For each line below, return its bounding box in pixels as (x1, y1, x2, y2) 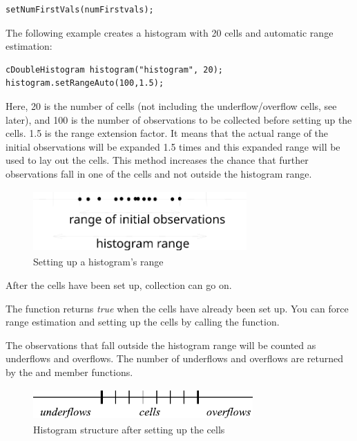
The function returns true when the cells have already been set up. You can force (6, 301, 349, 315)
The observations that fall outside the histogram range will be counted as (6, 337, 316, 352)
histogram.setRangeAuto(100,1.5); (6, 78, 164, 88)
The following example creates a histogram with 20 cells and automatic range (6, 25, 334, 39)
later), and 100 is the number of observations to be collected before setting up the (6, 112, 352, 126)
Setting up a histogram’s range (33, 254, 164, 269)
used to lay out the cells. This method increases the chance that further (6, 153, 309, 167)
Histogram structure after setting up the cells (33, 422, 225, 436)
